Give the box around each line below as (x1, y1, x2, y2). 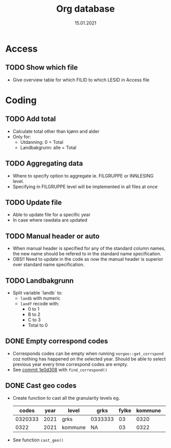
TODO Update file (5, 198, 62, 206)
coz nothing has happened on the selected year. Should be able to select (12, 355, 166, 362)
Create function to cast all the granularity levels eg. (12, 395, 120, 401)
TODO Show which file (5, 63, 78, 72)
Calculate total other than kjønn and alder (12, 128, 100, 134)
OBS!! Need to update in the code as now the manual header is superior (12, 256, 164, 262)
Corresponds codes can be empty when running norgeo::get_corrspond (12, 350, 164, 356)
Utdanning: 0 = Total (20, 139, 64, 145)
